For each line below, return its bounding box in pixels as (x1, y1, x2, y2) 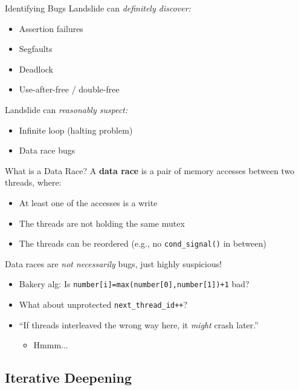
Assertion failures (19, 22, 83, 34)
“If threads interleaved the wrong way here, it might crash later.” (19, 318, 259, 331)
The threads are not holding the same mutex (19, 216, 185, 229)
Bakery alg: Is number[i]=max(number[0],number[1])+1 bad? (19, 278, 249, 290)
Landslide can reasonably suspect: (5, 103, 128, 115)
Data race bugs (19, 144, 76, 157)
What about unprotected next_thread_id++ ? (19, 298, 188, 311)
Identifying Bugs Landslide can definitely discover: (5, 2, 191, 14)
